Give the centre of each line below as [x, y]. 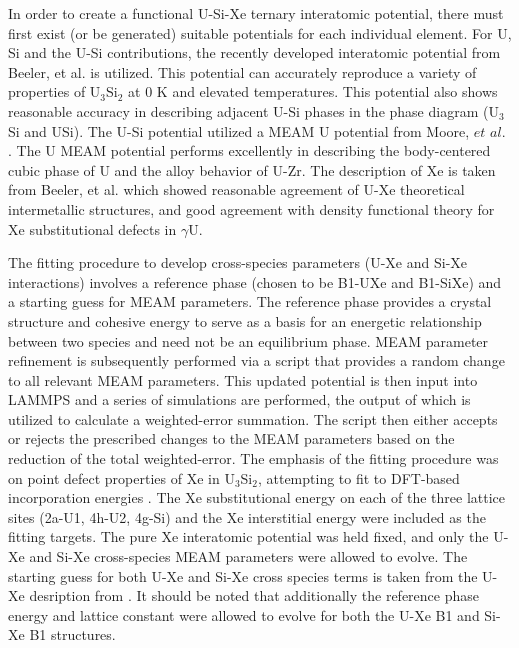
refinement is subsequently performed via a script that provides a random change [256, 360]
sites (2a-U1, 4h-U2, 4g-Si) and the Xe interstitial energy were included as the [247, 516]
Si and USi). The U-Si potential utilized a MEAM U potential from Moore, [239, 130]
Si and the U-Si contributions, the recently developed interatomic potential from [254, 52]
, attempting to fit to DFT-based [358, 477]
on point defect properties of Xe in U [121, 477]
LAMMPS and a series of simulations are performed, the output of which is [239, 399]
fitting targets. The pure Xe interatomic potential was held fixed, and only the [248, 536]
